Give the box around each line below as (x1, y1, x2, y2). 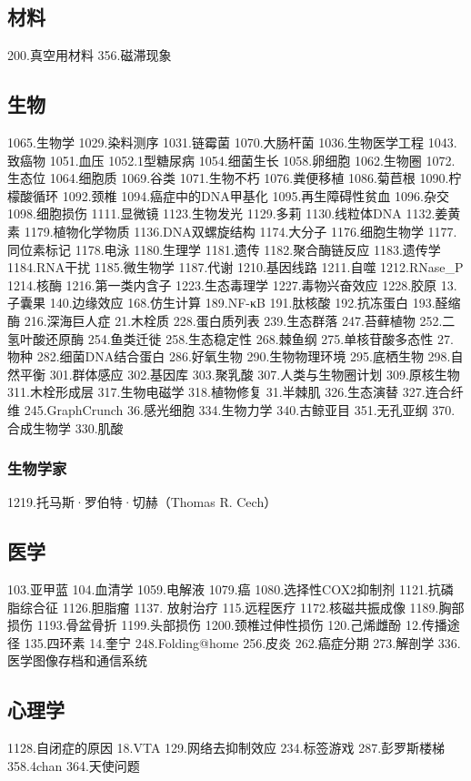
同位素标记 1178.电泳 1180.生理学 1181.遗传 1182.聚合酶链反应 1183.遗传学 (7, 239, 441, 259)
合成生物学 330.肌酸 (7, 418, 124, 437)
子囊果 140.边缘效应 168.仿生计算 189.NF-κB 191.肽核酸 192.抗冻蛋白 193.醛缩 (7, 293, 461, 312)
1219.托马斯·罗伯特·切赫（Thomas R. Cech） (7, 492, 277, 512)
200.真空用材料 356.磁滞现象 (7, 46, 172, 65)
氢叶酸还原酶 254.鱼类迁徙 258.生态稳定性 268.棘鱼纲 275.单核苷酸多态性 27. (7, 329, 454, 348)
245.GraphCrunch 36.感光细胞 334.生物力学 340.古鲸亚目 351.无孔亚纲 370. (24, 400, 456, 419)
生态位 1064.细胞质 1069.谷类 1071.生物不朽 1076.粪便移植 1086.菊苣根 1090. (7, 168, 449, 188)
